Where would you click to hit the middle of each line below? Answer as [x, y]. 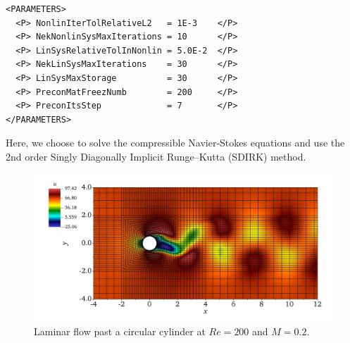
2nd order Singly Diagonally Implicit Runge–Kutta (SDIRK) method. [156, 156]
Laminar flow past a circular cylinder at [120, 331]
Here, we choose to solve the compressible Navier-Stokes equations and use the [175, 143]
